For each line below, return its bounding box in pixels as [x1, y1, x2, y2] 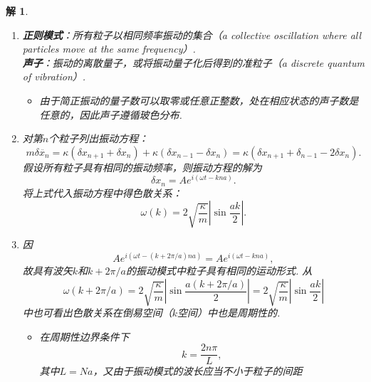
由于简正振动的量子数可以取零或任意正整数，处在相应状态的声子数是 [39, 92, 359, 107]
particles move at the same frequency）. [22, 41, 196, 56]
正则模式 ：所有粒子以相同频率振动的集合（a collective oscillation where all [22, 27, 362, 42]
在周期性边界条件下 [39, 329, 130, 344]
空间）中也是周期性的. [177, 305, 281, 319]
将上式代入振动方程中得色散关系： [22, 185, 182, 200]
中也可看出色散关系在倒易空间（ [22, 305, 172, 319]
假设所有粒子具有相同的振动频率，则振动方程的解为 [22, 159, 262, 174]
